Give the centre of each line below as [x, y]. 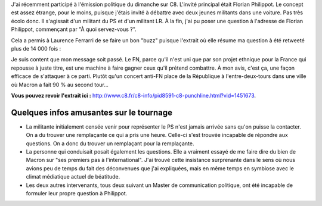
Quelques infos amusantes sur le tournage [92, 112]
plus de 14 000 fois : [36, 48]
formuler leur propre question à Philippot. [77, 193]
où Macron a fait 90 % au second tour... [60, 85]
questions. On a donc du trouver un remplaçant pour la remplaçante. [110, 143]
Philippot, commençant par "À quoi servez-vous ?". [74, 29]
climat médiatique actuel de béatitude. [73, 177]
